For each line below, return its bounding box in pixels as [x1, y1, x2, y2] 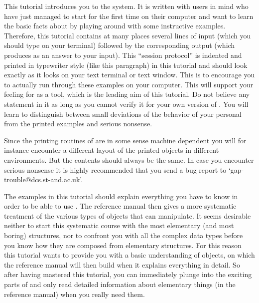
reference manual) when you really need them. [4, 289, 145, 299]
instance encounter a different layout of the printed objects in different [4, 145, 219, 155]
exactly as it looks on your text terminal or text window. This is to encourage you [4, 69, 255, 80]
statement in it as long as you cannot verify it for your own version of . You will [4, 98, 249, 109]
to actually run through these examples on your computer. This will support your [4, 79, 254, 89]
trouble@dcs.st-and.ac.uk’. [4, 174, 83, 185]
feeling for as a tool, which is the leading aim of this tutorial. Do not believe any [4, 89, 250, 99]
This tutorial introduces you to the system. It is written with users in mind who [4, 1, 249, 11]
